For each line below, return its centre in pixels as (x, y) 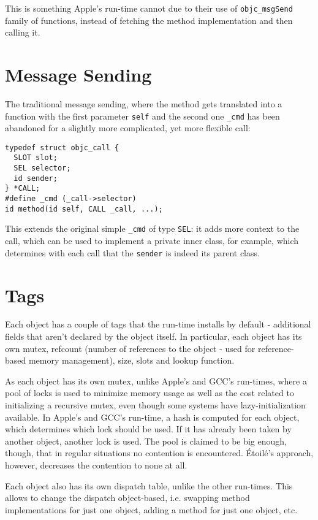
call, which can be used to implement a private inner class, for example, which (152, 241)
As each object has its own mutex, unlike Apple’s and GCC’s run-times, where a (156, 380)
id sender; (36, 178)
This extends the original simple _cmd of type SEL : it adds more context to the (152, 228)
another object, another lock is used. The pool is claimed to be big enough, (146, 441)
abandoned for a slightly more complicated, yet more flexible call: (128, 128)
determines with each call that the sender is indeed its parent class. (132, 252)
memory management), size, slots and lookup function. (131, 360)
